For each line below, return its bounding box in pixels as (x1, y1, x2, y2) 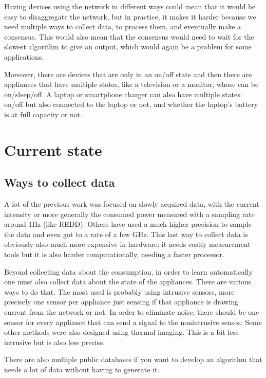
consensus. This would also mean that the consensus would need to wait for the (4, 31, 254, 42)
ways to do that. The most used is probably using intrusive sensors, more (4, 286, 235, 297)
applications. (4, 51, 44, 62)
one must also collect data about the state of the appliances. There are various (4, 276, 252, 287)
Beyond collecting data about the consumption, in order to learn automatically (4, 266, 253, 277)
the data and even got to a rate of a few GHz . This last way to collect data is (4, 228, 248, 239)
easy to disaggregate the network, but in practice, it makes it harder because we (4, 11, 256, 22)
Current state (4, 139, 102, 160)
